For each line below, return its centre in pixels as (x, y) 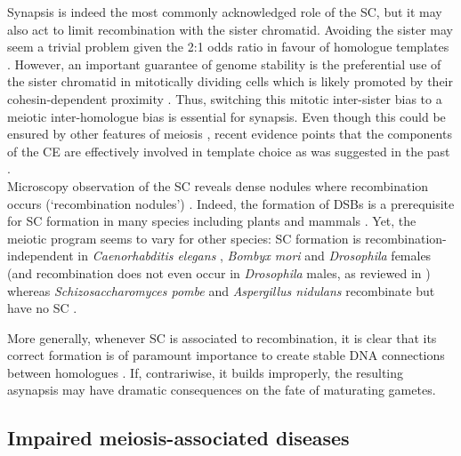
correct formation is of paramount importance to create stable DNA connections (226, 355)
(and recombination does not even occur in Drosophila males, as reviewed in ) (219, 272)
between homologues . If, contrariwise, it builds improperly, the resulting (206, 372)
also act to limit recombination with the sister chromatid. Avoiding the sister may (230, 29)
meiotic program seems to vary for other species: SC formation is (184, 238)
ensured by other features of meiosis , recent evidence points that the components (230, 134)
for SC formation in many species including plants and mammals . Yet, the (212, 221)
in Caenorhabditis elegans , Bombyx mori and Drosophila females (255, 256)
